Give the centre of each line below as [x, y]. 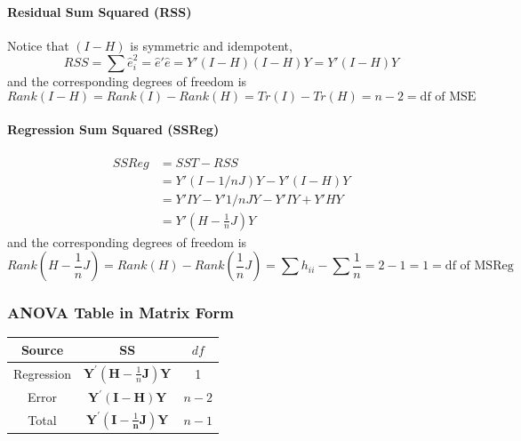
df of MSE [448, 96]
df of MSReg [479, 266]
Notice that [38, 45]
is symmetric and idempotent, [211, 45]
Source [42, 349]
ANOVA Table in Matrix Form [120, 313]
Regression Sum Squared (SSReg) [113, 129]
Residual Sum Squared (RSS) [100, 11]
